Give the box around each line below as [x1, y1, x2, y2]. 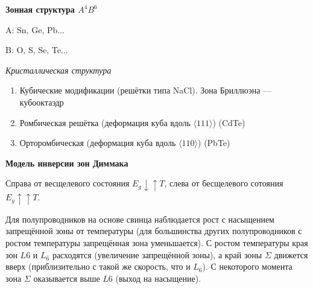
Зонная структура [5, 3, 75, 15]
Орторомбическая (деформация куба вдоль [19, 136, 176, 149]
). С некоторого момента [202, 260, 292, 273]
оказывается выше [33, 272, 100, 284]
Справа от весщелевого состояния [5, 177, 130, 189]
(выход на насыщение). [115, 272, 201, 284]
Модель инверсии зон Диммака [5, 156, 128, 169]
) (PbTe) [198, 136, 230, 149]
